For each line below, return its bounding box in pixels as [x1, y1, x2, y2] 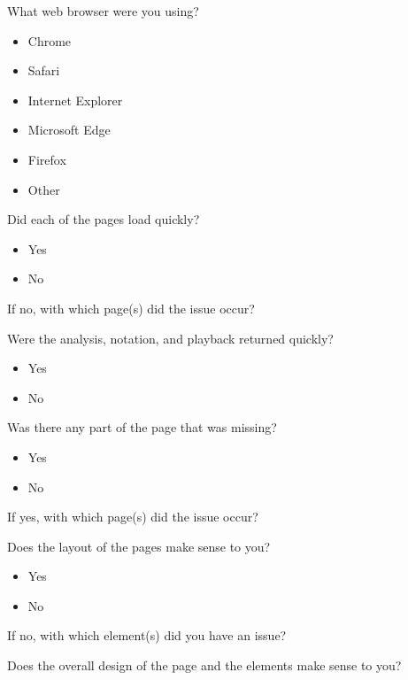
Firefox [27, 150, 66, 168]
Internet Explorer [27, 90, 123, 109]
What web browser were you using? [7, 2, 199, 19]
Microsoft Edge [27, 120, 111, 139]
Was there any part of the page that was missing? [7, 418, 277, 437]
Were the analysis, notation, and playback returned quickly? [7, 328, 334, 347]
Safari [27, 61, 60, 80]
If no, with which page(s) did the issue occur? [7, 298, 255, 317]
